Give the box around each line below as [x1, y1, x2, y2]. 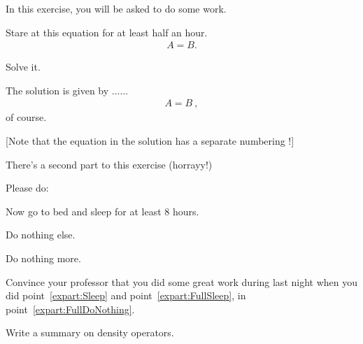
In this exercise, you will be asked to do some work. [6, 1, 227, 15]
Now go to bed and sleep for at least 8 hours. [6, 203, 199, 218]
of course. [6, 110, 47, 124]
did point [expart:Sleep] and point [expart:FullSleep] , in [6, 288, 246, 303]
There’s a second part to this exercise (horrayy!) [6, 157, 213, 171]
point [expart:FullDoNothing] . [6, 301, 135, 316]
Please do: [6, 180, 49, 195]
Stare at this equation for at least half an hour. [6, 24, 208, 39]
